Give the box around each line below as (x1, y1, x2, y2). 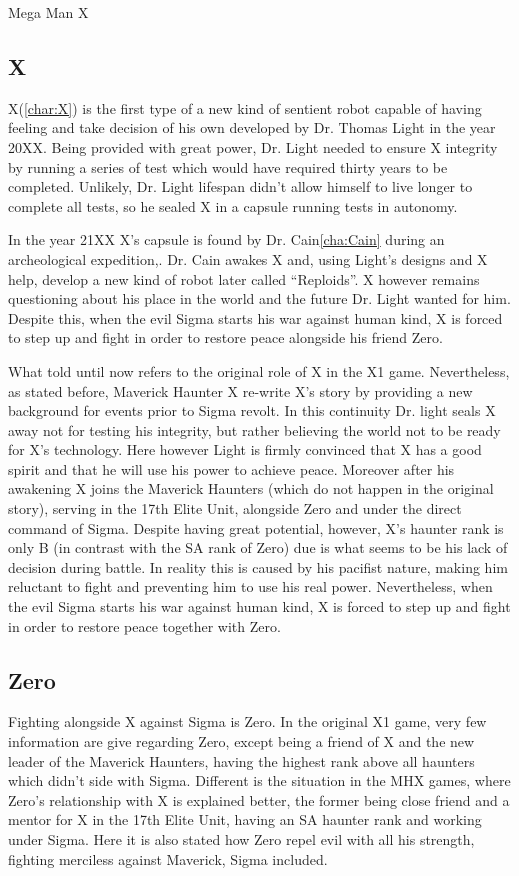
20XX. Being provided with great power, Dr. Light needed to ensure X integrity (8, 136, 498, 157)
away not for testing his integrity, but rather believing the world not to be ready (8, 419, 501, 440)
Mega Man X (8, 2, 89, 22)
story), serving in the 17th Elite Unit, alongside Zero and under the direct (8, 498, 462, 519)
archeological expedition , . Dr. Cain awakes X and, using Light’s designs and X (8, 248, 488, 269)
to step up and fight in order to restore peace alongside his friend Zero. (8, 327, 443, 348)
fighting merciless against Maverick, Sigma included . (8, 848, 328, 869)
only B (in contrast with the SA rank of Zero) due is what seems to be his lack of (8, 537, 508, 558)
